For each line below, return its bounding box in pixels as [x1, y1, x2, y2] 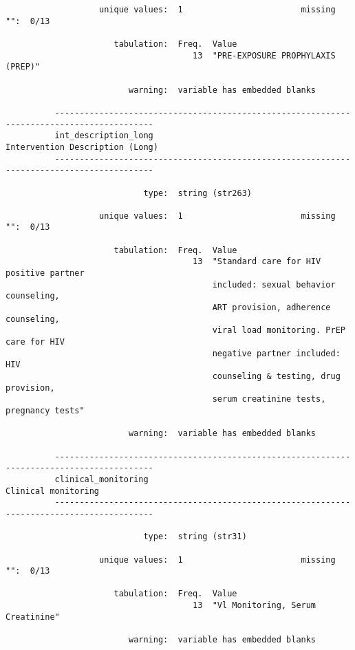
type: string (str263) [143, 188, 252, 198]
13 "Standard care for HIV [193, 257, 321, 267]
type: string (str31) [143, 532, 247, 542]
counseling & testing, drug [212, 371, 341, 381]
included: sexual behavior [212, 279, 336, 290]
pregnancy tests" [6, 405, 85, 415]
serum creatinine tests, [212, 394, 326, 404]
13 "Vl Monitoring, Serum [193, 600, 316, 611]
